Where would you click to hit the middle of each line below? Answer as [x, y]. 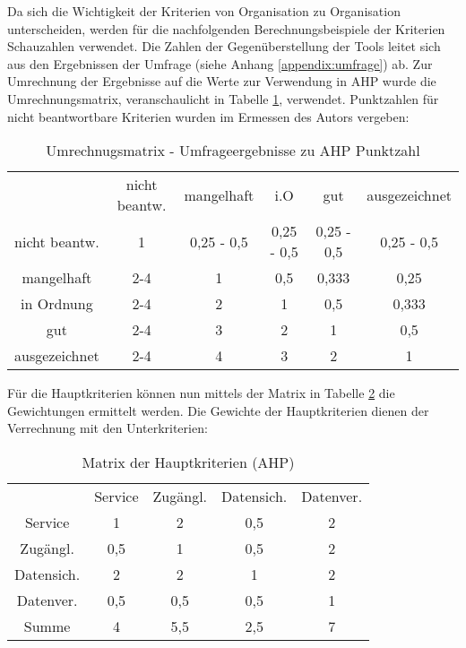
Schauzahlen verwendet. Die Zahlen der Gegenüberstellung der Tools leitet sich [224, 46]
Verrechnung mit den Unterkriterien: [108, 428]
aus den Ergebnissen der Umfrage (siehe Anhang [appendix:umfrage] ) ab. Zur [220, 63]
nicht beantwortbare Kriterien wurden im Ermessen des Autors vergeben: [208, 116]
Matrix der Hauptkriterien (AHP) [188, 462]
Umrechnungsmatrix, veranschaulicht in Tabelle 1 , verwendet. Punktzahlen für [223, 98]
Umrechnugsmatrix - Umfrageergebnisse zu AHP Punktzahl [233, 151]
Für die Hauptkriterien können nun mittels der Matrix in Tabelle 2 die [201, 393]
